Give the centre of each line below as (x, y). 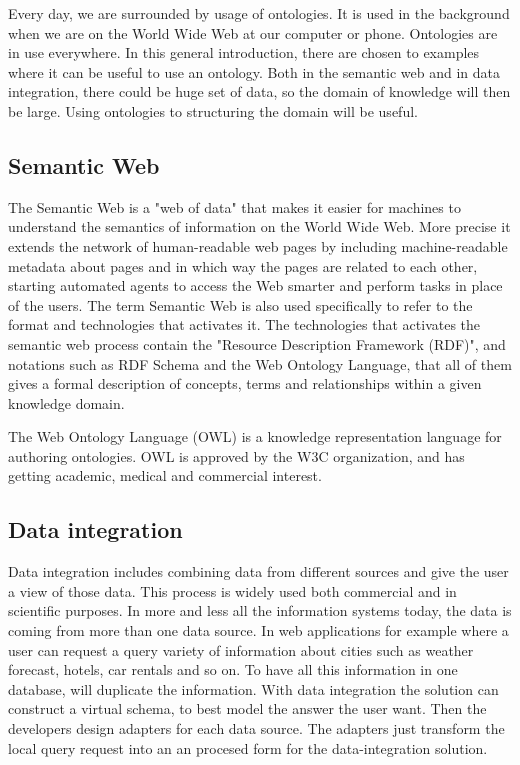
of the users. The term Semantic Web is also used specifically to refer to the (240, 304)
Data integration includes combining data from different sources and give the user (258, 571)
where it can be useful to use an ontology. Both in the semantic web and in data (254, 71)
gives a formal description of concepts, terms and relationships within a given (245, 383)
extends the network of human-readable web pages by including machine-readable (258, 245)
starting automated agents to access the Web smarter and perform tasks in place (255, 285)
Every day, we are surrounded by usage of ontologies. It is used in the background (259, 13)
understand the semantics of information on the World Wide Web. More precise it (259, 226)
